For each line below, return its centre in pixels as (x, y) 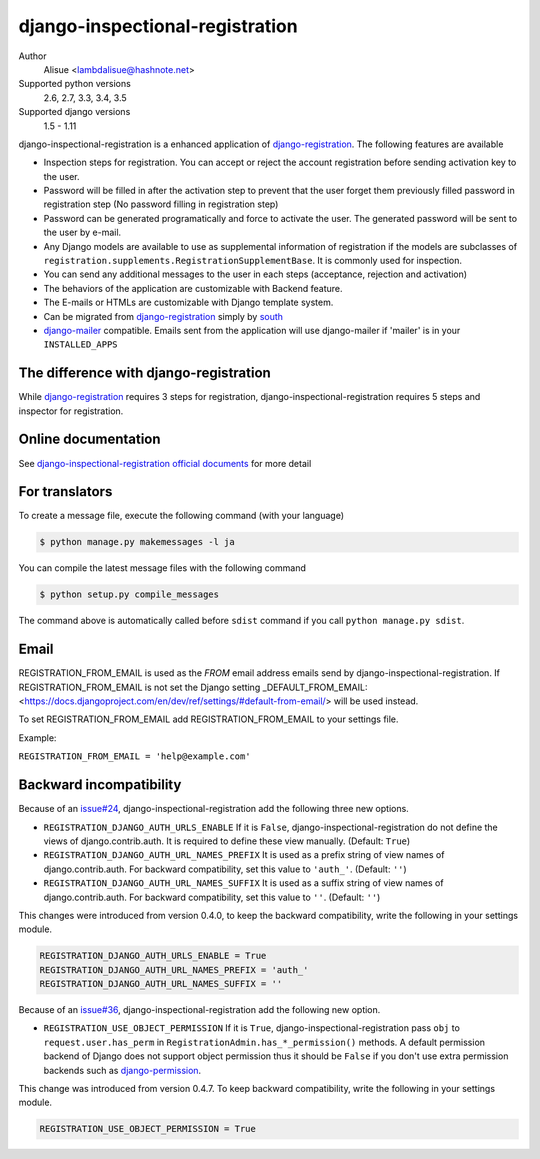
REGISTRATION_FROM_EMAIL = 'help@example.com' (134, 756)
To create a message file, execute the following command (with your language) (181, 516)
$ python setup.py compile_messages (129, 594)
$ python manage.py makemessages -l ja (137, 542)
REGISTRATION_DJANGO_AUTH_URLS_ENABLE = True (153, 956)
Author (32, 56)
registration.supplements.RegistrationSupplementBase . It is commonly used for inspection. (253, 261)
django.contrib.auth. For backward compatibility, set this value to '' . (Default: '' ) (212, 897)
